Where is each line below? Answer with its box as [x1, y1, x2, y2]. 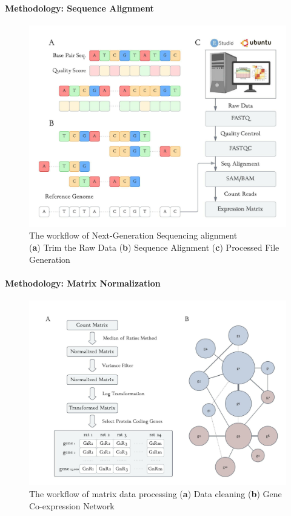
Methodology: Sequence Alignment [5, 1, 154, 14]
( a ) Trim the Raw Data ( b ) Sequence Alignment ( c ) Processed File [29, 241, 279, 254]
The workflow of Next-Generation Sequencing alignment [29, 229, 238, 242]
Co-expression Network [29, 499, 115, 512]
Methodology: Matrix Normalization [5, 276, 161, 289]
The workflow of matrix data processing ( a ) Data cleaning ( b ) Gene [29, 487, 282, 500]
